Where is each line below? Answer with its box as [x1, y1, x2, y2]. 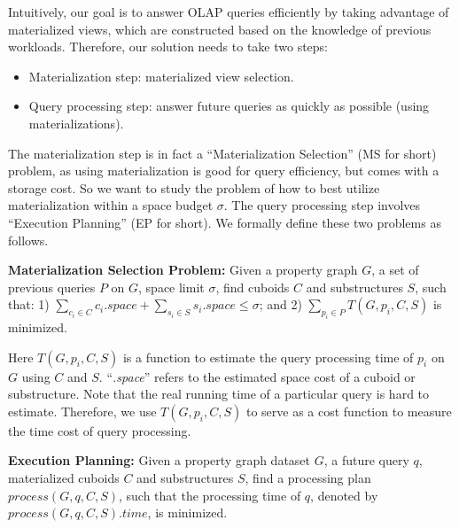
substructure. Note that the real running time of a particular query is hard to [8, 384, 430, 403]
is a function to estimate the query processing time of [122, 347, 414, 366]
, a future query [323, 451, 409, 470]
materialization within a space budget [8, 196, 214, 214]
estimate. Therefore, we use [8, 401, 157, 420]
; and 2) [259, 295, 302, 314]
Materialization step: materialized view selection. [28, 66, 294, 85]
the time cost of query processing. [8, 421, 191, 439]
